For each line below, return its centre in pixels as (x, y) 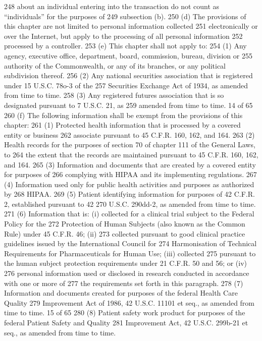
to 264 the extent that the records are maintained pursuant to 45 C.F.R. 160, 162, (131, 154)
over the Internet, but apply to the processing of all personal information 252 (123, 36)
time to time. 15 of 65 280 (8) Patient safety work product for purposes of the (125, 312)
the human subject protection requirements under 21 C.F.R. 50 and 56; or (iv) (126, 263)
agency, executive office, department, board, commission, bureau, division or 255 (128, 55)
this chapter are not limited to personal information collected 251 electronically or (131, 26)
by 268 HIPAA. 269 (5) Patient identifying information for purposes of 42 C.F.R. (129, 194)
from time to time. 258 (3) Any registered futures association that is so (114, 95)
